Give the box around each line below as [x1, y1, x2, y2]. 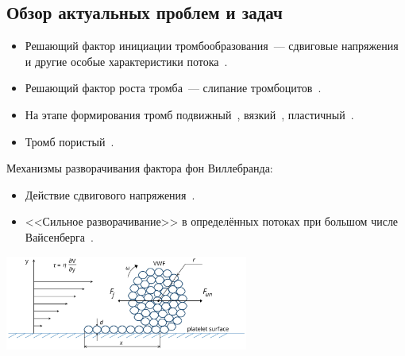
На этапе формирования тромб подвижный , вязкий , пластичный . [25, 106, 354, 122]
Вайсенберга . [25, 228, 94, 245]
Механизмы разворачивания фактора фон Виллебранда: [6, 160, 273, 176]
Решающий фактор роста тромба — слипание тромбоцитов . [25, 79, 322, 96]
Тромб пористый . [25, 133, 114, 149]
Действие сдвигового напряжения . [25, 186, 195, 203]
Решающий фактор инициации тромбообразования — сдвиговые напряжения [25, 37, 399, 54]
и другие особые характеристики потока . [25, 52, 228, 69]
